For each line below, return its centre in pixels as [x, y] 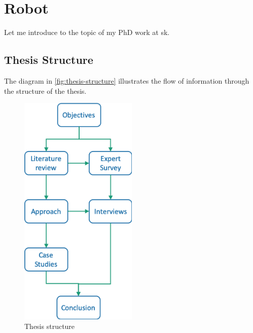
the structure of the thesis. [45, 90]
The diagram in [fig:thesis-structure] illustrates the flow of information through [127, 80]
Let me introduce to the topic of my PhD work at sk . [87, 32]
